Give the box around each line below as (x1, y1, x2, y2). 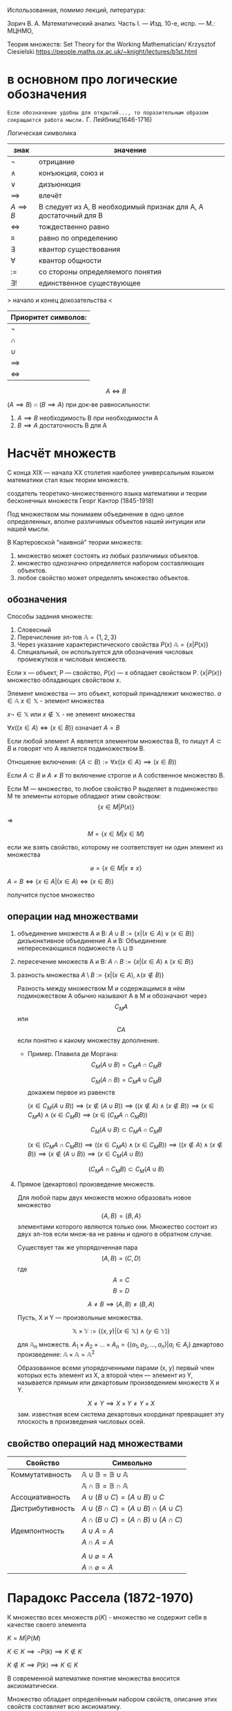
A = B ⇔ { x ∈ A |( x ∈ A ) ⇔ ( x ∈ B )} (7, 877, 114, 886)
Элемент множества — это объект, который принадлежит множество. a (7, 689, 222, 697)
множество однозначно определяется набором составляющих (17, 559, 205, 567)
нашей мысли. (7, 525, 50, 533)
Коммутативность (10, 1469, 72, 1479)
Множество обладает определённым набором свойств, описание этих (7, 1694, 217, 1703)
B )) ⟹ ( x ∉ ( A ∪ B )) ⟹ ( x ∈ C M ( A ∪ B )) (27, 1150, 144, 1159)
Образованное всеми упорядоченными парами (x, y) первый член (17, 1364, 215, 1372)
